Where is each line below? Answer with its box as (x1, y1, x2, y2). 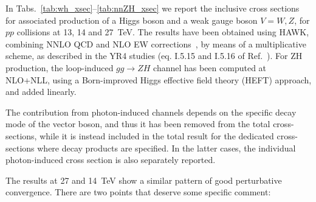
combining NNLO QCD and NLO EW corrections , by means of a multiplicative (5, 37, 306, 50)
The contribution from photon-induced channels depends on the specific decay (5, 105, 297, 118)
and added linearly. (5, 85, 77, 98)
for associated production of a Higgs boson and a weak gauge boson (5, 13, 258, 26)
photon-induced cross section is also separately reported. (5, 153, 216, 166)
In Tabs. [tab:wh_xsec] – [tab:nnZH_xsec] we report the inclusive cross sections (5, 2, 300, 14)
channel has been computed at (153, 61, 267, 74)
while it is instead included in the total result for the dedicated (39, 129, 274, 142)
